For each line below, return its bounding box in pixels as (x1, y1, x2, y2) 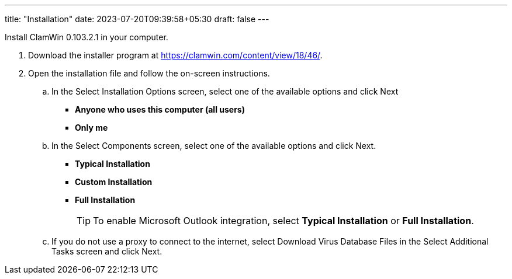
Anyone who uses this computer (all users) (75, 104, 245, 114)
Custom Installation (75, 177, 153, 187)
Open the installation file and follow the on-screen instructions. (28, 68, 270, 78)
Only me (75, 123, 108, 132)
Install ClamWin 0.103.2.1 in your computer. (5, 32, 168, 42)
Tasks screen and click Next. (51, 246, 162, 256)
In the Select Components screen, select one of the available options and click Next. (51, 141, 376, 151)
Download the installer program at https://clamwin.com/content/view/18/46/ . (28, 50, 323, 60)
